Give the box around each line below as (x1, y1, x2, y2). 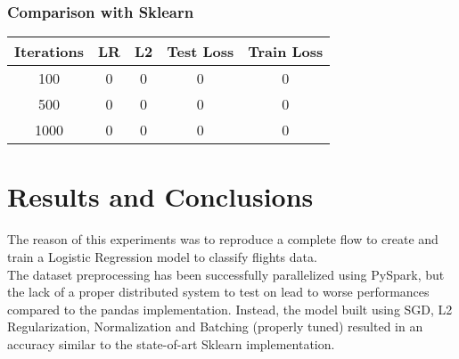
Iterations (14, 41, 85, 62)
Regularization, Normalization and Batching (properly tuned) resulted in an (7, 317, 423, 336)
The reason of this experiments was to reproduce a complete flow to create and (7, 230, 439, 249)
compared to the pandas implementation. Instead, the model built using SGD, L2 (7, 299, 453, 318)
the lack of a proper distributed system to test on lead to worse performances (7, 282, 430, 301)
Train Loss (248, 41, 324, 62)
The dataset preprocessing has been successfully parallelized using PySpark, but (7, 265, 445, 283)
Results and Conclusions (7, 178, 314, 215)
